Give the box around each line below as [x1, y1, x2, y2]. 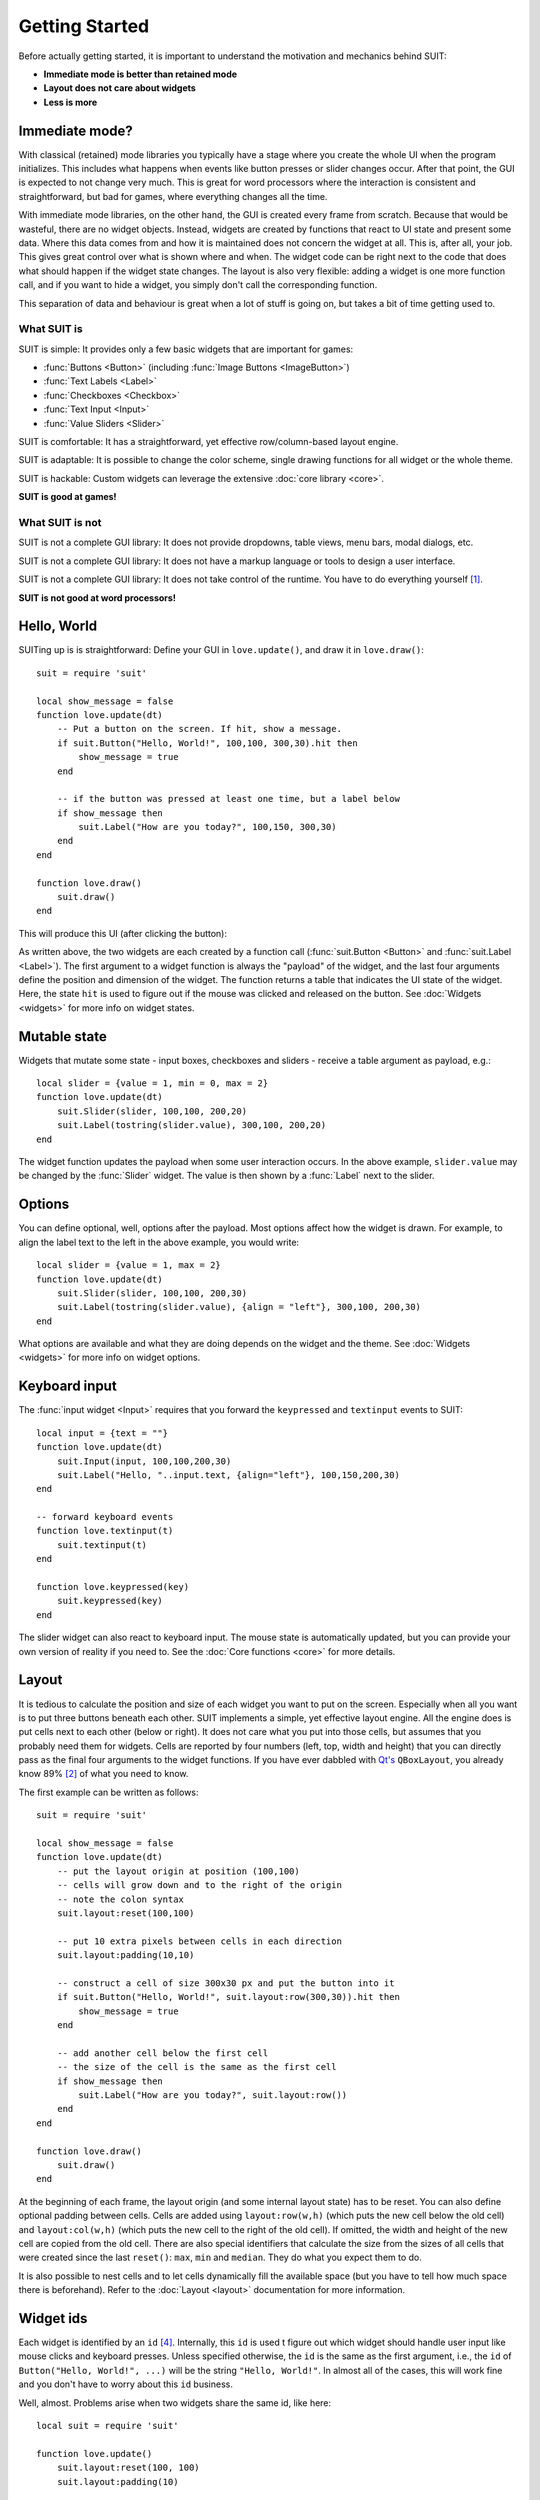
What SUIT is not [18, 515, 102, 529]
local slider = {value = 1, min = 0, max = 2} [36, 1078, 269, 1089]
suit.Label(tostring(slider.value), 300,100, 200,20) [56, 1120, 327, 1131]
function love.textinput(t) [36, 1525, 174, 1537]
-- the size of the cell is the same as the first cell [56, 2061, 337, 2073]
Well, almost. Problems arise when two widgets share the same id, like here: [18, 2396, 332, 2409]
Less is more [43, 96, 98, 108]
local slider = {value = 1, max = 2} [36, 1260, 222, 1271]
